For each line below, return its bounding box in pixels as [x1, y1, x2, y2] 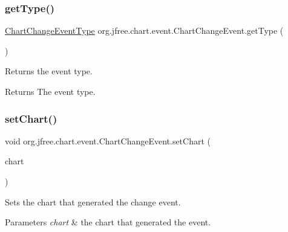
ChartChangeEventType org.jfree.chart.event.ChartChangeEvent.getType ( [5, 24, 284, 37]
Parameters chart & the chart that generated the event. [5, 216, 211, 228]
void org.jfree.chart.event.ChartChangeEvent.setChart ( [5, 134, 211, 147]
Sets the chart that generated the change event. [5, 195, 181, 208]
